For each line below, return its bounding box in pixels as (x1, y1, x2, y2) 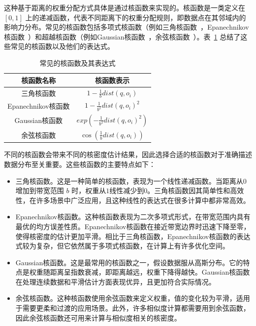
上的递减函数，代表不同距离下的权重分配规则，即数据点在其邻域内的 (25, 12, 246, 22)
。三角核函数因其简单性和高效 (147, 185, 244, 196)
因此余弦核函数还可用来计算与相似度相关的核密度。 (15, 312, 181, 323)
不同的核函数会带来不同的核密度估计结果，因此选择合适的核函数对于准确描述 (4, 149, 252, 160)
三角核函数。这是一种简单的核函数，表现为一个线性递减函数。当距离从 (15, 175, 243, 186)
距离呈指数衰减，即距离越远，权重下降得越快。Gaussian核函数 (50, 267, 250, 277)
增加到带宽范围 (15, 185, 64, 196)
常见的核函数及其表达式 (39, 57, 116, 68)
